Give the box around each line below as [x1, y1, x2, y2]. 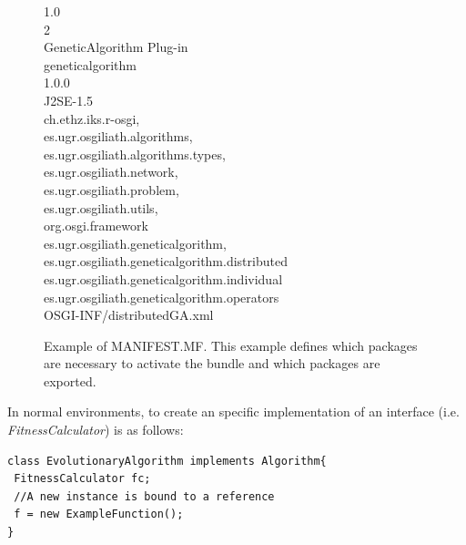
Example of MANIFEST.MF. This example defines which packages [44, 335, 418, 355]
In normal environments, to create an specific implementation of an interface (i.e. [7, 402, 460, 421]
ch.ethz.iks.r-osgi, [44, 108, 140, 128]
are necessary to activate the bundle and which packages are [44, 354, 380, 373]
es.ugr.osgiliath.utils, [44, 198, 158, 217]
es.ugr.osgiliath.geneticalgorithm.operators [44, 287, 279, 306]
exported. [44, 371, 96, 390]
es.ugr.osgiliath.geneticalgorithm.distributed [44, 252, 288, 271]
